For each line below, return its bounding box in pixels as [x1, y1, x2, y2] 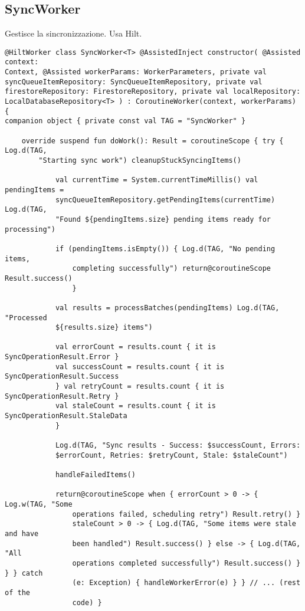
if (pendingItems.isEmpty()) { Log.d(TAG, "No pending [55, 244, 276, 253]
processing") [5, 225, 55, 234]
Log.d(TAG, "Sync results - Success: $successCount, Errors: [55, 441, 301, 450]
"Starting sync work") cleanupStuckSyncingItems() [38, 156, 241, 165]
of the [5, 588, 30, 597]
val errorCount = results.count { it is [55, 343, 216, 352]
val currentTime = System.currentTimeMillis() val [55, 176, 258, 185]
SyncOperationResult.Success [5, 372, 119, 381]
